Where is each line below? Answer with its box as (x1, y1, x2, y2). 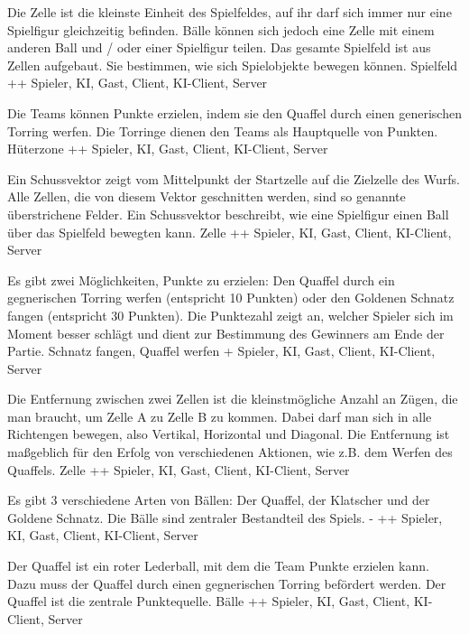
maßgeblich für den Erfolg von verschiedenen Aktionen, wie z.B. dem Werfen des (7, 443, 453, 462)
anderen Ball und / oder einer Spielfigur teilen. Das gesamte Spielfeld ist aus (7, 38, 431, 57)
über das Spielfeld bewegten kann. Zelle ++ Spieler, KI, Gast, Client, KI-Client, (7, 222, 452, 241)
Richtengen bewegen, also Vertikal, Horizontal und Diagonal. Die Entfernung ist (7, 424, 450, 443)
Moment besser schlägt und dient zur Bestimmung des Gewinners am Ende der (7, 323, 445, 342)
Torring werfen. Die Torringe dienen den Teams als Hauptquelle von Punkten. (7, 121, 438, 140)
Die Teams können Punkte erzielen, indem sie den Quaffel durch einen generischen (7, 103, 462, 122)
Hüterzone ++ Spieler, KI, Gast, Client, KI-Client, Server (7, 139, 328, 158)
